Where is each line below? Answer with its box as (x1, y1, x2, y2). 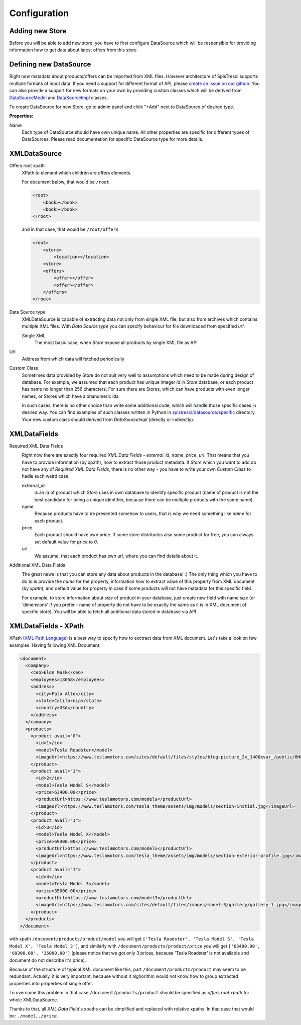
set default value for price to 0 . (34, 539, 98, 545)
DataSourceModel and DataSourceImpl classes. (9, 95, 108, 101)
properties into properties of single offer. (9, 980, 93, 986)
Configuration (9, 8, 69, 19)
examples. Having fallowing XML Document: (9, 642, 101, 648)
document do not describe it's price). (9, 957, 86, 963)
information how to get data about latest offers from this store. (9, 47, 138, 53)
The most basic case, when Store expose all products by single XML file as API (34, 339, 198, 346)
